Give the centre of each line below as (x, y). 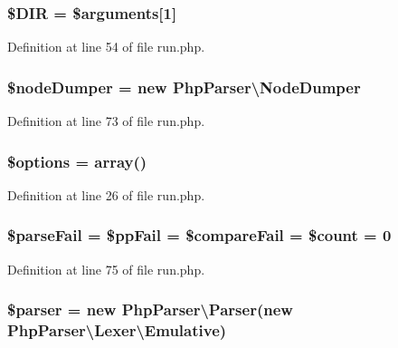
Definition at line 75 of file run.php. (106, 269)
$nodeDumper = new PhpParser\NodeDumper (184, 87)
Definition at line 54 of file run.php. (106, 47)
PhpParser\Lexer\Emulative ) (117, 330)
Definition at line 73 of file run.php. (106, 121)
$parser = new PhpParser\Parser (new (150, 309)
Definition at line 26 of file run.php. (106, 194)
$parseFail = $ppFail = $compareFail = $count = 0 (199, 235)
